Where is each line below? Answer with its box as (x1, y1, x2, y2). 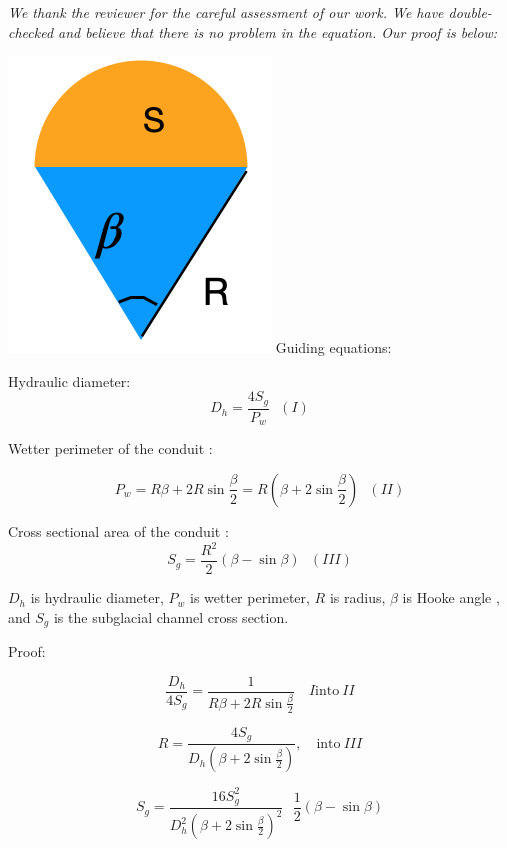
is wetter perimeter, (189, 587, 310, 608)
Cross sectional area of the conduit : (8, 520, 229, 541)
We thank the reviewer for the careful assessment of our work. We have (8, 2, 444, 22)
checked (8, 21, 54, 42)
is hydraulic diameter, (30, 587, 164, 608)
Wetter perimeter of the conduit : (8, 438, 213, 459)
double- (448, 2, 492, 22)
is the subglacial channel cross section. (53, 606, 289, 627)
